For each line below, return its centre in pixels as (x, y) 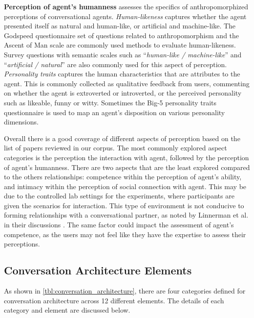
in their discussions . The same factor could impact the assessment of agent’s (119, 225)
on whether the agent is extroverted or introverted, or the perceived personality (123, 93)
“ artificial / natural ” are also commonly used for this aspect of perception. (116, 64)
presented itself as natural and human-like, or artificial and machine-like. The (120, 26)
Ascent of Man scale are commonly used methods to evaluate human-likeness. (120, 45)
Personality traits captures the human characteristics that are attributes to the (122, 74)
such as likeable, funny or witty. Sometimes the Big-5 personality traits (110, 102)
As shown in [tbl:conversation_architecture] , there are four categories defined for (125, 291)
